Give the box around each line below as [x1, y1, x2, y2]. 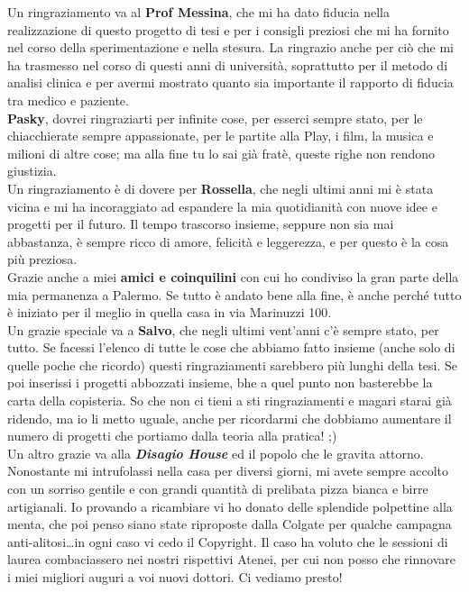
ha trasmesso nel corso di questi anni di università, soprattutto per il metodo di [7, 55, 448, 74]
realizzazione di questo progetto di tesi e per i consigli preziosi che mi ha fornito [7, 20, 449, 39]
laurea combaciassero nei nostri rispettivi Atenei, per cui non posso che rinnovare [7, 550, 455, 569]
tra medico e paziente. [7, 90, 129, 109]
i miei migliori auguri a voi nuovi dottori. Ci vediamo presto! [7, 568, 343, 586]
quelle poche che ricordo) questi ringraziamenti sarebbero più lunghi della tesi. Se [7, 355, 458, 374]
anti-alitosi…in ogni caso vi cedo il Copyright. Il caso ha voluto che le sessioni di [7, 532, 448, 551]
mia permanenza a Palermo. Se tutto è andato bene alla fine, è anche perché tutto [7, 285, 462, 304]
